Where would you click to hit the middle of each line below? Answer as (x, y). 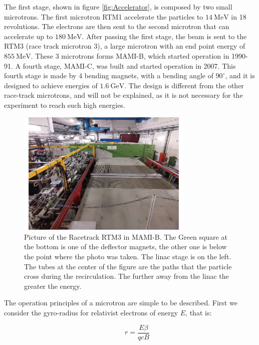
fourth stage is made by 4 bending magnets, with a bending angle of (109, 75)
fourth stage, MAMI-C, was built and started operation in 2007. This (129, 65)
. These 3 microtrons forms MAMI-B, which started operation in (130, 55)
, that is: (199, 313)
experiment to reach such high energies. (65, 105)
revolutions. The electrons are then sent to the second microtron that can (117, 26)
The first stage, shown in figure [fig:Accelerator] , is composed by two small (118, 7)
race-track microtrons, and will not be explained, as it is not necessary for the (123, 95)
